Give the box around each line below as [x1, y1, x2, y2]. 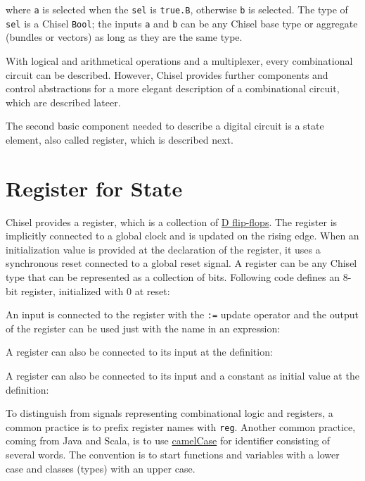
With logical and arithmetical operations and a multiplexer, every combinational [6, 53, 353, 68]
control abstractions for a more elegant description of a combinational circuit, [6, 81, 340, 96]
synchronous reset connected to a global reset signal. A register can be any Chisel [6, 256, 357, 270]
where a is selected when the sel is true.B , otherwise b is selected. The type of [6, 2, 348, 16]
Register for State [6, 173, 183, 202]
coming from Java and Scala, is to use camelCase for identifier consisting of [6, 433, 331, 448]
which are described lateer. [6, 94, 121, 109]
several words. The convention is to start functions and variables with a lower [6, 447, 340, 462]
